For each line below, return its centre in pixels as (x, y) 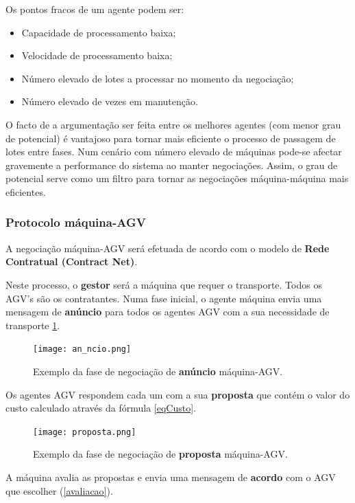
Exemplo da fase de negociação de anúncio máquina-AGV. (158, 371)
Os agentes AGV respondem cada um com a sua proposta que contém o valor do (178, 394)
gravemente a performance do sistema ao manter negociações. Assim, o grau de (172, 165)
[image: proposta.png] (85, 432)
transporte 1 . (33, 325)
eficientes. (26, 191)
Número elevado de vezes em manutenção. (110, 101)
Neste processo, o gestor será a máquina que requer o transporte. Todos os (164, 284)
